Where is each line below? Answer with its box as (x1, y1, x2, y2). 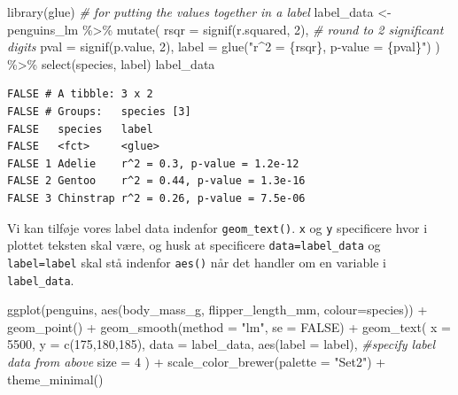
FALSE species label (7, 122, 153, 136)
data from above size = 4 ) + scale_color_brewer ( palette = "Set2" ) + (7, 352, 386, 370)
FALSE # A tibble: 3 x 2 (7, 88, 153, 101)
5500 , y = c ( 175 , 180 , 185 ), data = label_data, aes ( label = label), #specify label (7, 335, 436, 353)
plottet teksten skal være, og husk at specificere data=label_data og (7, 236, 381, 254)
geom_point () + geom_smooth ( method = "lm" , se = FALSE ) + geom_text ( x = (7, 317, 451, 336)
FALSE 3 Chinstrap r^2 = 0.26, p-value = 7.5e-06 (7, 191, 306, 205)
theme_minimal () (7, 369, 104, 388)
